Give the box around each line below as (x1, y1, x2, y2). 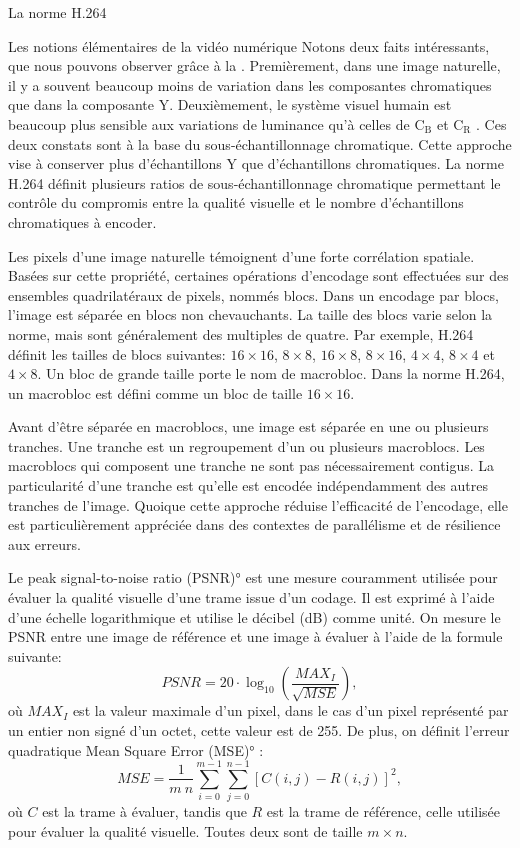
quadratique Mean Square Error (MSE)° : (8, 739, 264, 760)
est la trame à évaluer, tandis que (42, 801, 247, 822)
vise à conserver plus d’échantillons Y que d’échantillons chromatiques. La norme (8, 153, 504, 174)
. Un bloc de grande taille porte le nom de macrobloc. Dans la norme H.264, (37, 363, 505, 384)
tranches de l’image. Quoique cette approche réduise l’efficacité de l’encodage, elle (8, 494, 508, 515)
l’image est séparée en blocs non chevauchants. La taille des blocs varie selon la (8, 304, 493, 325)
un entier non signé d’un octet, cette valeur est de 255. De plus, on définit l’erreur (8, 720, 510, 740)
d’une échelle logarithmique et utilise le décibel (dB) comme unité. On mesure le (8, 606, 501, 627)
